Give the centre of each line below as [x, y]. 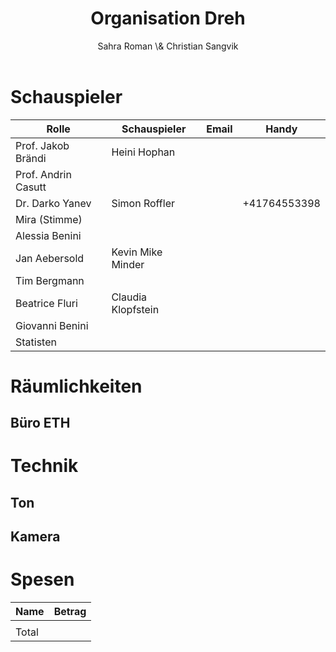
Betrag [70, 612]
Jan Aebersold [50, 258]
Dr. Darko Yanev [53, 203]
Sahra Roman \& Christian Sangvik [168, 46]
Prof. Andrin [43, 174]
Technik [44, 466]
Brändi [31, 158]
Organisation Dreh [168, 18]
